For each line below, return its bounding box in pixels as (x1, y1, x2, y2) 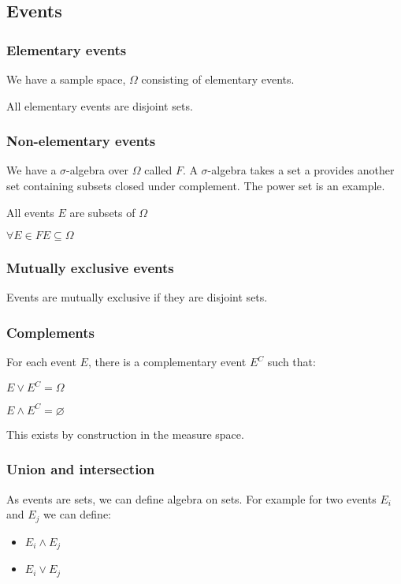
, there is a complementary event (87, 354, 247, 370)
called (144, 162, 173, 178)
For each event (6, 354, 76, 370)
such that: (267, 354, 316, 370)
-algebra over (66, 162, 129, 178)
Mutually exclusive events (6, 258, 174, 278)
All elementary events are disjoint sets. (6, 97, 193, 114)
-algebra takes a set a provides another (207, 162, 395, 178)
